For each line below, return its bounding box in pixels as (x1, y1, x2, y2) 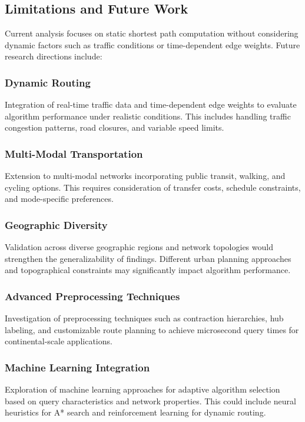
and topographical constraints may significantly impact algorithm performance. (5, 264, 291, 276)
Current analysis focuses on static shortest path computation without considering (5, 27, 299, 39)
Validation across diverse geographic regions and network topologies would (5, 241, 273, 253)
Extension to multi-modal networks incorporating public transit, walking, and (5, 170, 286, 182)
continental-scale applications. (5, 335, 112, 347)
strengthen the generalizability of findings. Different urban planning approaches (5, 252, 291, 264)
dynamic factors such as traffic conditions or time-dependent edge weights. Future (5, 38, 300, 51)
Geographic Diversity (5, 217, 108, 232)
